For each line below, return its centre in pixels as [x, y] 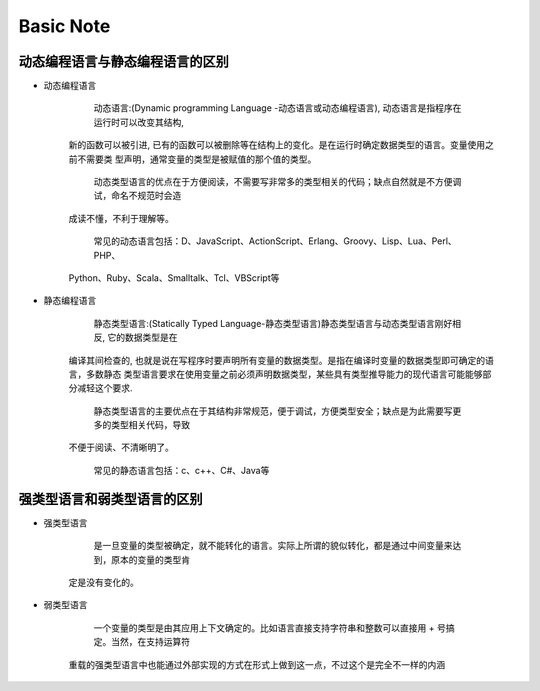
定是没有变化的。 [103, 582]
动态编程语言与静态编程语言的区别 [123, 61]
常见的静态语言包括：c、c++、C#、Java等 [181, 470]
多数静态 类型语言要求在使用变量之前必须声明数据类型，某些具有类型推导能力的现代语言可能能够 [284, 374]
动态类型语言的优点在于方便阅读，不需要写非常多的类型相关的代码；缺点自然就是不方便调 [277, 182]
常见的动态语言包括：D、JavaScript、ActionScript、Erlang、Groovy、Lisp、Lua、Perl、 [275, 241]
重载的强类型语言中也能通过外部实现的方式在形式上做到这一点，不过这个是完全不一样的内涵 [256, 664]
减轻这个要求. [105, 388]
